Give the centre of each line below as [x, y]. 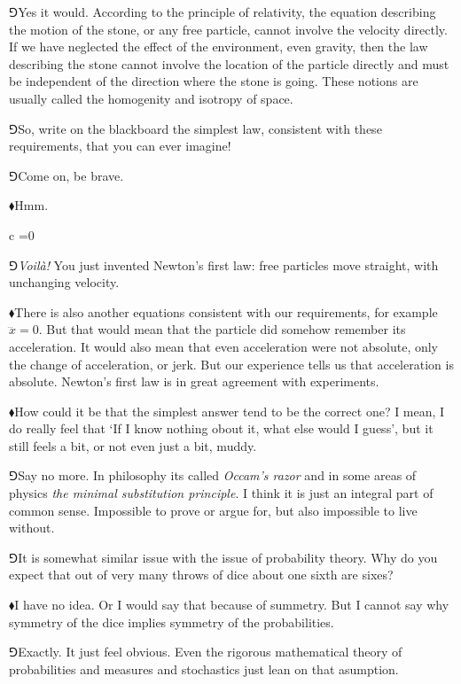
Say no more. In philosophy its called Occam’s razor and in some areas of [217, 475]
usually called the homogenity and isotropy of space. [151, 98]
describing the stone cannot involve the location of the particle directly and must [229, 63]
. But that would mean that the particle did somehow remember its [222, 329]
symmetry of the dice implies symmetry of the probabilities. [172, 622]
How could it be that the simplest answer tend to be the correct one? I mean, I [230, 411]
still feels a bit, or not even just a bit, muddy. [133, 445]
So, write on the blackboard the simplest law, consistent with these [200, 128]
